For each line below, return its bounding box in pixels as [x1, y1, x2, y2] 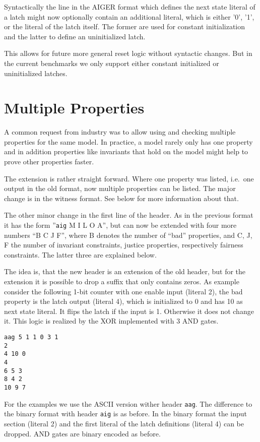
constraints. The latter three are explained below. [4, 249, 157, 260]
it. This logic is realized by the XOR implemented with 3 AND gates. [4, 315, 219, 326]
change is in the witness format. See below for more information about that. [4, 193, 239, 203]
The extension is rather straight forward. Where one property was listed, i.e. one [4, 173, 254, 183]
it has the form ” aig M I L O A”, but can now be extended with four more [4, 220, 237, 230]
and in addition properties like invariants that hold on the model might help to [4, 146, 248, 157]
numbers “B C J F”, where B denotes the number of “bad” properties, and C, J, [4, 229, 252, 240]
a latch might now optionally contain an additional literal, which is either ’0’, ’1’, [4, 11, 254, 22]
